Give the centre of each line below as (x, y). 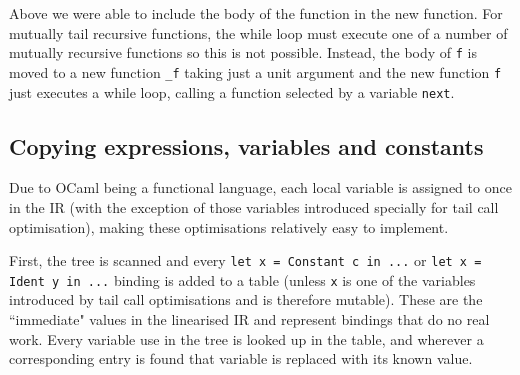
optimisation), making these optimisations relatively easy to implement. (229, 226)
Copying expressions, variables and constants (246, 145)
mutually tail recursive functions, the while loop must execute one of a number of (258, 32)
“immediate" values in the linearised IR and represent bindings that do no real (249, 319)
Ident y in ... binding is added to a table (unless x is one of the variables (242, 279)
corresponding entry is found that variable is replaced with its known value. (241, 358)
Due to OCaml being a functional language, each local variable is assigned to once (260, 187)
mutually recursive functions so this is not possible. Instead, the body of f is (243, 52)
